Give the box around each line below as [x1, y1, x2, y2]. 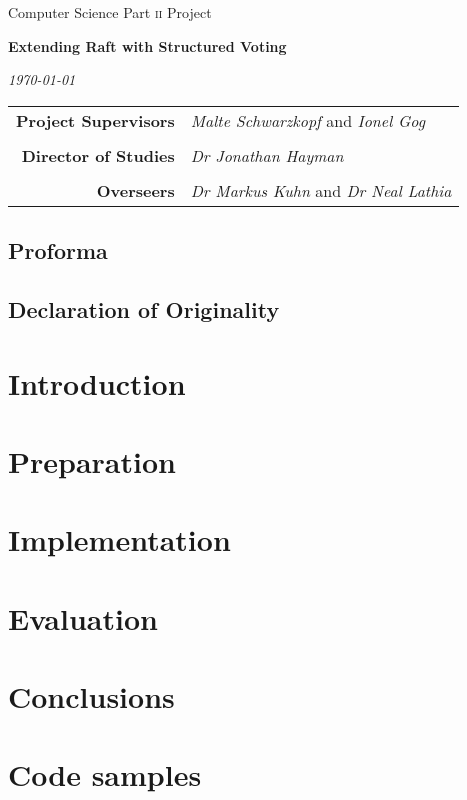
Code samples [8, 754, 202, 795]
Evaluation [8, 597, 158, 638]
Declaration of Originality [8, 293, 280, 324]
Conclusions [8, 676, 175, 717]
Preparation [8, 440, 176, 481]
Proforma [8, 235, 108, 266]
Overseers [96, 178, 175, 202]
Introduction [8, 362, 186, 403]
